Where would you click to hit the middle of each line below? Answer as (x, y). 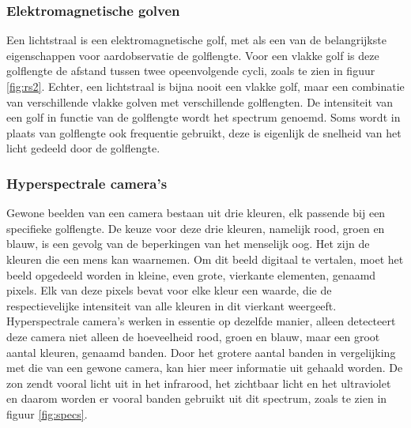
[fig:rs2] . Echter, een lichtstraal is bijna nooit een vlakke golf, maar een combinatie (205, 86)
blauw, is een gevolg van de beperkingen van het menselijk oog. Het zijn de (188, 244)
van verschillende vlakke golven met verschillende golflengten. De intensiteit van (200, 101)
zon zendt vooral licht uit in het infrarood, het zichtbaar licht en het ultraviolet (199, 383)
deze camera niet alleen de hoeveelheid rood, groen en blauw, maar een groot (193, 336)
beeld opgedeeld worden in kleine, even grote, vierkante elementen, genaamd (191, 274)
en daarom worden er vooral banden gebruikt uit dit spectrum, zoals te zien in (197, 398)
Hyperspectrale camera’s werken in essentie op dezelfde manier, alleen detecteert (201, 321)
